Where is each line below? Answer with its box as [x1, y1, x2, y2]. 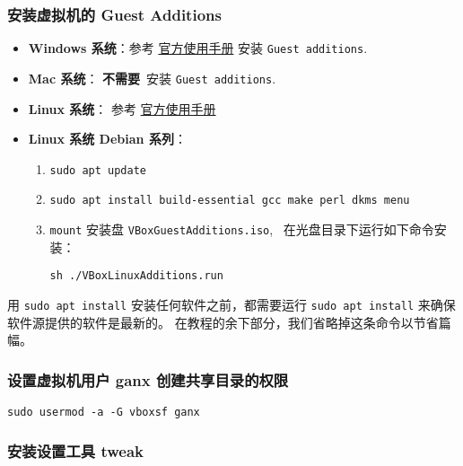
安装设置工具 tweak [7, 439, 144, 462]
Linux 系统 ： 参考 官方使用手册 [28, 99, 216, 118]
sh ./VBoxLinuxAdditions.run [49, 269, 223, 283]
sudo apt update [49, 163, 146, 177]
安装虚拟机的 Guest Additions [7, 3, 222, 25]
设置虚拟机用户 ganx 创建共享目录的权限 [7, 368, 289, 391]
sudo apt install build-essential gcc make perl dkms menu [49, 194, 410, 207]
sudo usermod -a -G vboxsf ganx [7, 406, 200, 418]
